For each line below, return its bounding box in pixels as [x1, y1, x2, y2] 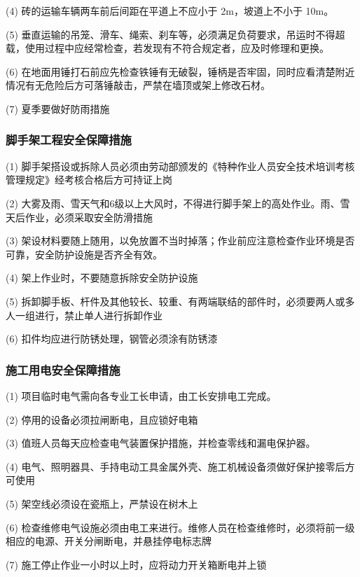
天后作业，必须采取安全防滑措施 [6, 209, 153, 224]
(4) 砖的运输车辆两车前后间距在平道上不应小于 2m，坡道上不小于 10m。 [6, 4, 334, 18]
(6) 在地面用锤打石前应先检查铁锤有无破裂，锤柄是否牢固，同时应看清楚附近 [6, 64, 355, 78]
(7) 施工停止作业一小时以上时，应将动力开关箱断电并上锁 [6, 557, 267, 571]
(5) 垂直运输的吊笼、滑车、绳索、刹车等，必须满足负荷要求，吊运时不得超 [6, 27, 345, 41]
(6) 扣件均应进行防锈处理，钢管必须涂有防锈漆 [6, 331, 218, 346]
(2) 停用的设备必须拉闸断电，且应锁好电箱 [6, 412, 198, 426]
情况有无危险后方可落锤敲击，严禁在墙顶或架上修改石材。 [6, 78, 270, 92]
